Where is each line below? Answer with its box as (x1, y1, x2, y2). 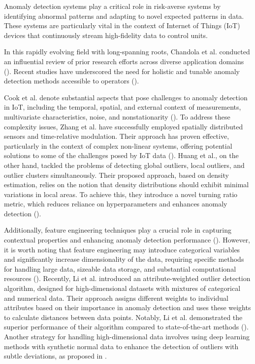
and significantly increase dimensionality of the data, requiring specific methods (4, 254, 244, 264)
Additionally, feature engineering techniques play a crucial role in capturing (4, 225, 231, 235)
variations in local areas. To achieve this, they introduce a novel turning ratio (4, 189, 238, 199)
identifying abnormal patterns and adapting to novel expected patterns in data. (4, 10, 244, 21)
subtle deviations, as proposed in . (4, 351, 107, 361)
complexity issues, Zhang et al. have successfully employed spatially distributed (4, 121, 243, 131)
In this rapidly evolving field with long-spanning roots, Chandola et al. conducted (4, 46, 250, 57)
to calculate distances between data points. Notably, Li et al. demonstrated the (4, 312, 243, 322)
